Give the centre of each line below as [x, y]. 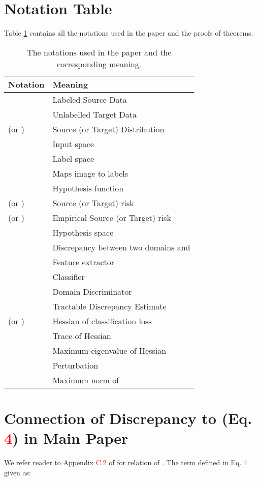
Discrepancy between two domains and [121, 247]
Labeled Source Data [90, 99]
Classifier [69, 276]
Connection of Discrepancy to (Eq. [128, 418]
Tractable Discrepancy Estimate [109, 306]
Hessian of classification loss [102, 321]
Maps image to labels [90, 173]
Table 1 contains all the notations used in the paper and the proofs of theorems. [129, 33]
